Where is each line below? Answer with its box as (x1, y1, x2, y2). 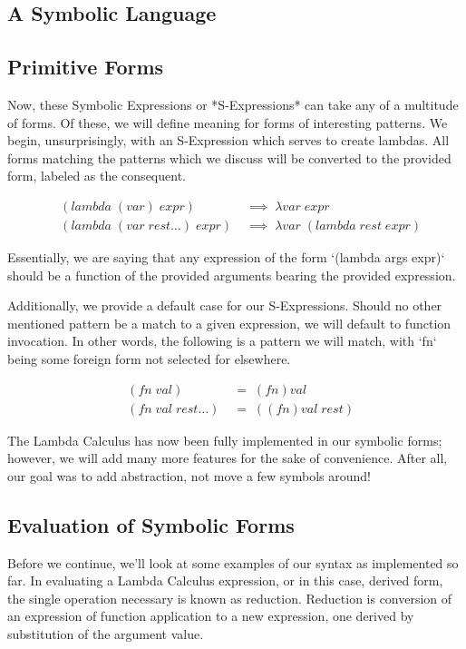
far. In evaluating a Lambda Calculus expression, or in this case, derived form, (7, 571, 443, 590)
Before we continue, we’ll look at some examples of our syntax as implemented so (7, 553, 459, 572)
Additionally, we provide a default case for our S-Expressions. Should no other (7, 296, 442, 315)
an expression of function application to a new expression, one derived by (7, 606, 414, 625)
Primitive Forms (7, 53, 164, 81)
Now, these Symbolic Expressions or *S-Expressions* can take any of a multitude (7, 94, 459, 113)
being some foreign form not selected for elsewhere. (7, 349, 291, 368)
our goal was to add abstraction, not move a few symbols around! (7, 466, 371, 485)
